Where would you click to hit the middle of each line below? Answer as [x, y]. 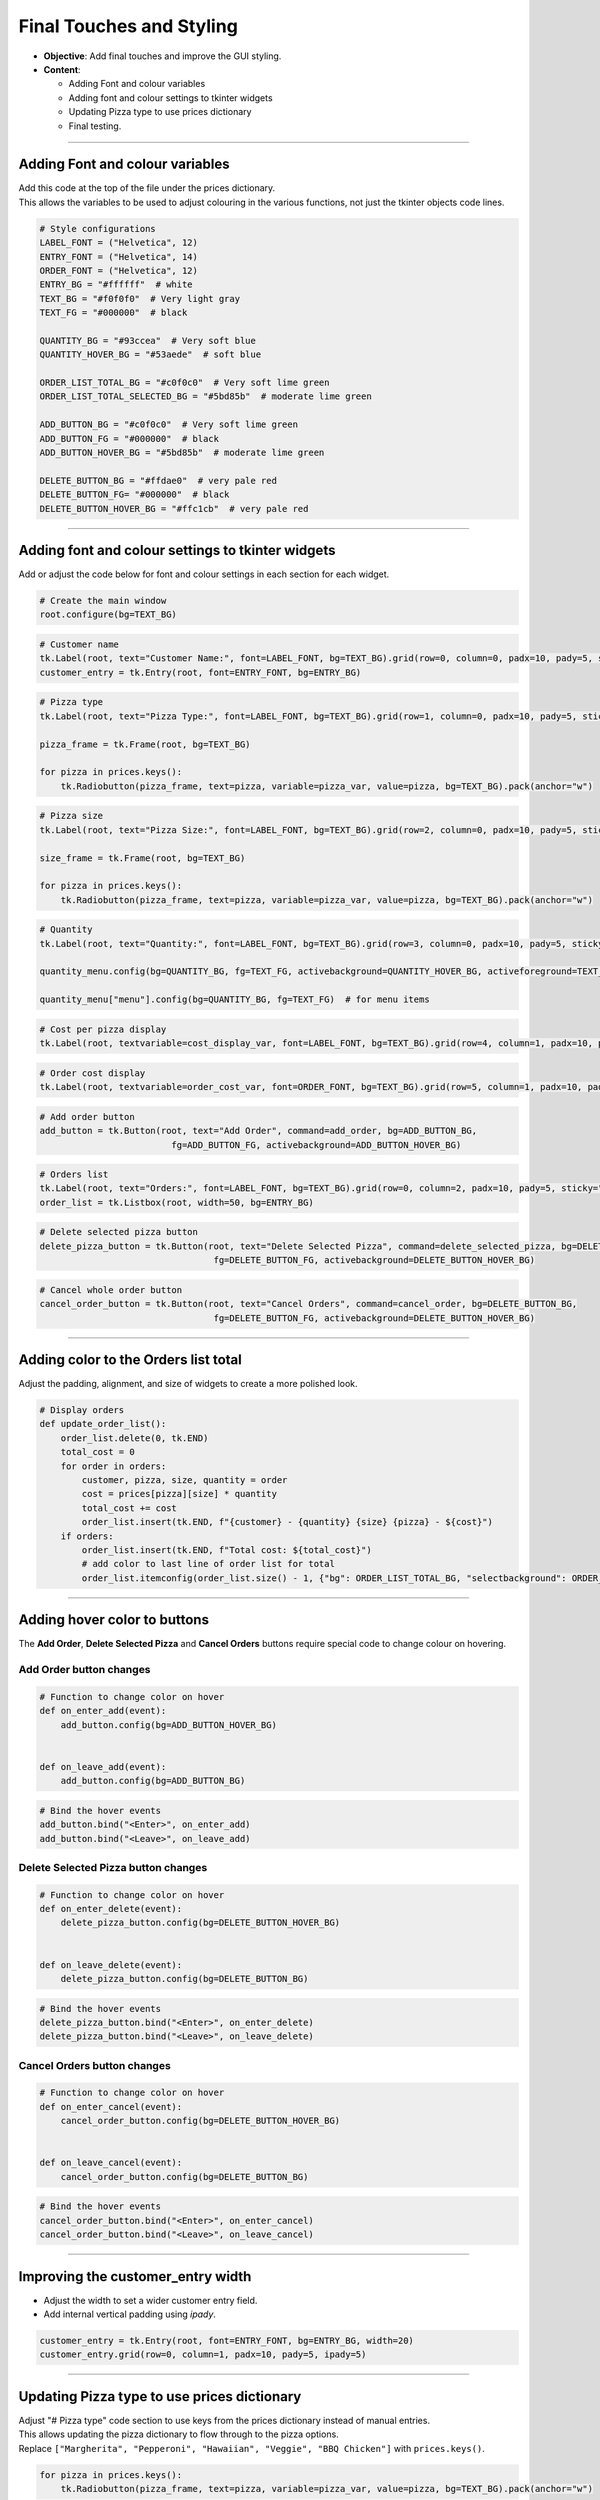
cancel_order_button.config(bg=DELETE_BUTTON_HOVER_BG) [200, 2121]
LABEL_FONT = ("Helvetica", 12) [119, 243]
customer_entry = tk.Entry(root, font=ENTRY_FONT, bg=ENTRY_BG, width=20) [227, 2341]
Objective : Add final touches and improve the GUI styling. [162, 56]
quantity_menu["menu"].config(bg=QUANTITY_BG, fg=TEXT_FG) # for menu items [234, 999]
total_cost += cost [129, 1508]
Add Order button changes [84, 1670]
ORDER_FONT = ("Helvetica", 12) [119, 270]
